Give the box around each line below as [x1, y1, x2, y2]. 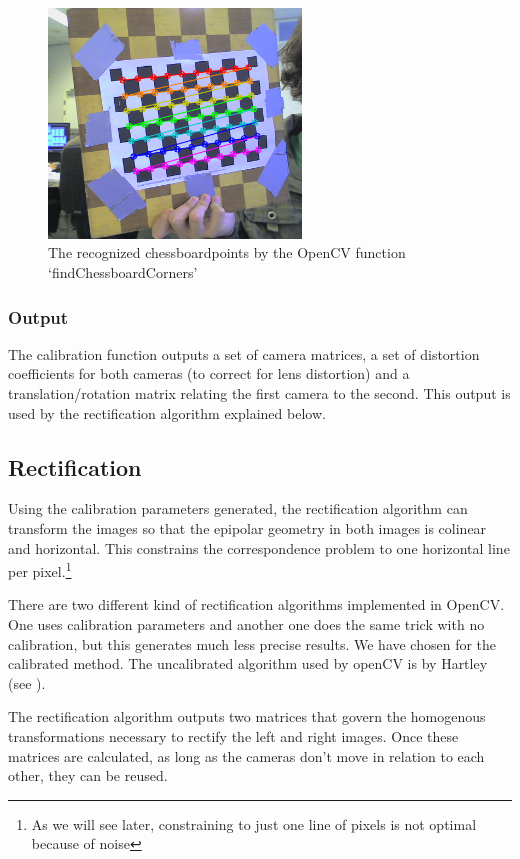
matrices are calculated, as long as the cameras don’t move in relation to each [8, 745, 485, 766]
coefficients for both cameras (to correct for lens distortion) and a [8, 363, 410, 384]
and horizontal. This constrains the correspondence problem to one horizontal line [8, 537, 510, 558]
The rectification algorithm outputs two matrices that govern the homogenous [8, 706, 486, 727]
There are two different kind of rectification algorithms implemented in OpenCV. [8, 594, 505, 615]
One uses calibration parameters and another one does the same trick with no [8, 614, 485, 635]
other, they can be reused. [8, 765, 168, 786]
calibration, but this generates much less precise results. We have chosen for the [8, 633, 497, 654]
